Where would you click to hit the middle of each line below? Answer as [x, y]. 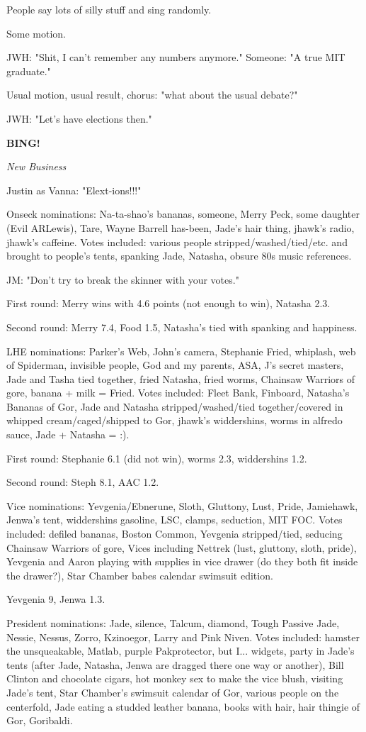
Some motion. [36, 33]
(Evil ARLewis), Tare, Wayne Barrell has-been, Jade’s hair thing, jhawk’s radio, [181, 227]
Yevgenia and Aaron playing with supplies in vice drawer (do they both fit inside [182, 561]
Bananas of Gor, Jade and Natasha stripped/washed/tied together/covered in [175, 406]
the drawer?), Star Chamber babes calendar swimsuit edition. [140, 575]
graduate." [29, 71]
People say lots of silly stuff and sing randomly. [109, 9]
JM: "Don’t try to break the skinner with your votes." [123, 279]
